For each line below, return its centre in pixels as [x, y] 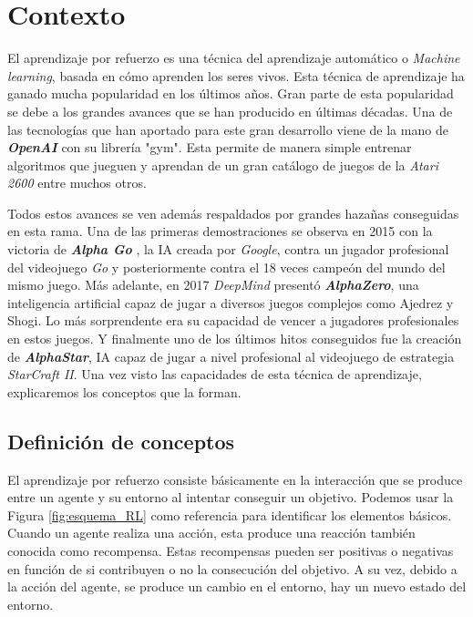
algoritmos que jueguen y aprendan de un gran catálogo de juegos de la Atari [223, 165]
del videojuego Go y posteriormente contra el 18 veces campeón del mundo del [226, 267]
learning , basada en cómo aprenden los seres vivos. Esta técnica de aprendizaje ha [236, 75]
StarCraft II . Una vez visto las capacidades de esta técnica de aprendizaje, [215, 374]
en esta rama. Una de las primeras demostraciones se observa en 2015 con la [220, 231]
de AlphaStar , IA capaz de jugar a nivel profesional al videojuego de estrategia [231, 356]
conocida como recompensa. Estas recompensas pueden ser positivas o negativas [231, 550]
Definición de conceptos [121, 441]
